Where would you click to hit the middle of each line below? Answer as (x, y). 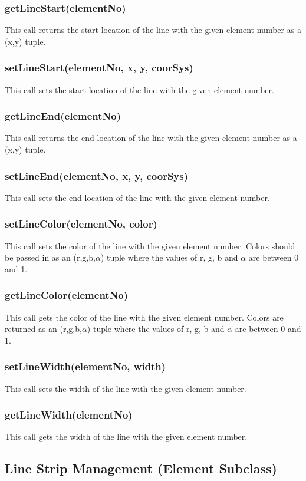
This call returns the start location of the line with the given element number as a (153, 30)
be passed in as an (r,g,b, (50, 257)
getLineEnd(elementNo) (63, 116)
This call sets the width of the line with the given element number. (126, 388)
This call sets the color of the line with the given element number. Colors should (150, 246)
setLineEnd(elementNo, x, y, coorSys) (97, 175)
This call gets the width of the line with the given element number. (126, 436)
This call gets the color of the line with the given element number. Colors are (144, 317)
